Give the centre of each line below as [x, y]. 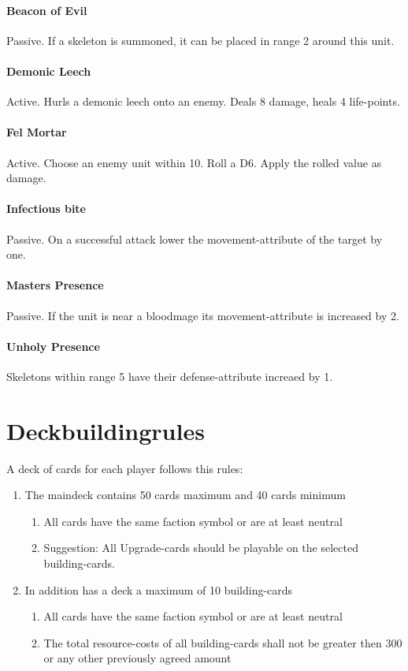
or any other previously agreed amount [137, 658]
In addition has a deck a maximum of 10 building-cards [159, 589]
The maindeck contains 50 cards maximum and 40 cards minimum [185, 495]
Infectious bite [46, 209]
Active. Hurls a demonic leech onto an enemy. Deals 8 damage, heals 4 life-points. [203, 101]
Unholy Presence [53, 346]
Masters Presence [55, 285]
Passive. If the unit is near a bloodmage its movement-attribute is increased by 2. [203, 315]
